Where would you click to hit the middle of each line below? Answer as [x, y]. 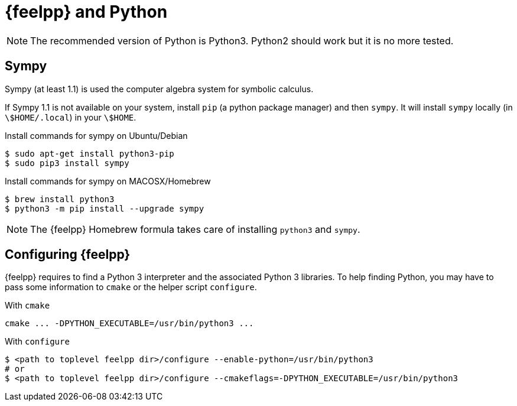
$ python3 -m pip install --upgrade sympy [105, 208]
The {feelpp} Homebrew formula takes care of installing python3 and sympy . [195, 229]
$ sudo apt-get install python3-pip [90, 153]
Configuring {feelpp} [68, 255]
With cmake [27, 306]
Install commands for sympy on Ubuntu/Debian [96, 135]
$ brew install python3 [60, 199]
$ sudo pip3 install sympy [67, 163]
